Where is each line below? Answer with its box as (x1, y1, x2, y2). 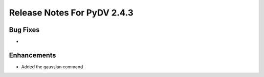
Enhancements (9, 51, 56, 59)
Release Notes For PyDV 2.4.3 (9, 7, 134, 18)
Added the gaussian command (21, 63, 83, 70)
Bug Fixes (9, 26, 40, 34)
